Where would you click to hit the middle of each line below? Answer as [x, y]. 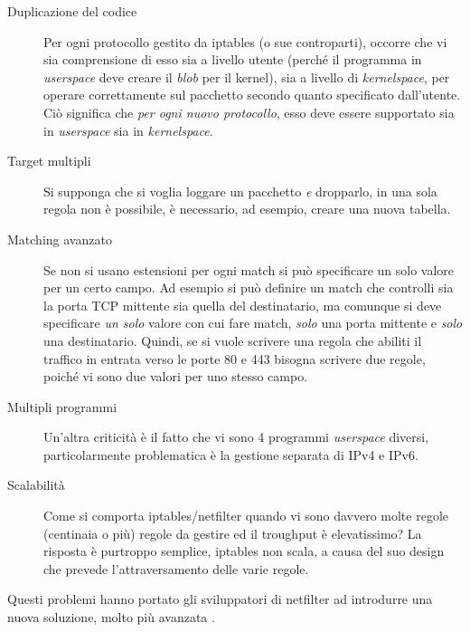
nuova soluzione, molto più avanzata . [111, 617]
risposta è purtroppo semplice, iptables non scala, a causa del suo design [244, 551]
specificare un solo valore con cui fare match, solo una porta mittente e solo [253, 323]
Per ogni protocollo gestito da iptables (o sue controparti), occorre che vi [245, 41]
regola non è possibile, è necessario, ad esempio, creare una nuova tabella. [247, 209]
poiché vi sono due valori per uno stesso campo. [176, 376]
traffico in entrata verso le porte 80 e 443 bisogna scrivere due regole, [235, 358]
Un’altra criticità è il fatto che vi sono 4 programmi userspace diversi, [236, 437]
